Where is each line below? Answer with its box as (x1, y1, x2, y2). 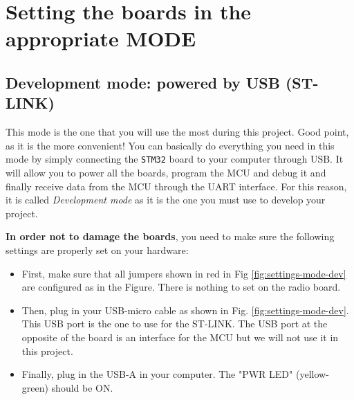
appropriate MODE (6, 24, 196, 53)
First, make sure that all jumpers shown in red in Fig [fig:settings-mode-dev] (21, 266, 346, 280)
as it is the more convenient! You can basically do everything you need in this (6, 138, 335, 152)
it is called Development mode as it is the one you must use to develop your (6, 192, 326, 207)
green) (21, 380, 48, 394)
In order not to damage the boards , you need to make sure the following (6, 229, 335, 244)
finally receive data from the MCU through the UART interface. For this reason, (6, 179, 347, 193)
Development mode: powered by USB (6, 71, 280, 93)
